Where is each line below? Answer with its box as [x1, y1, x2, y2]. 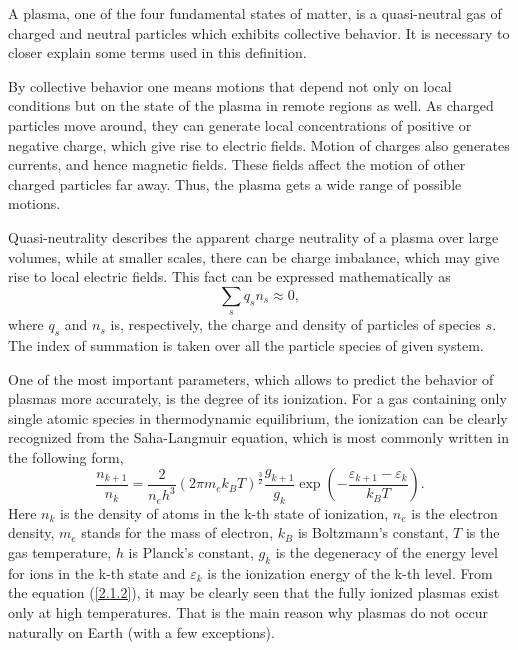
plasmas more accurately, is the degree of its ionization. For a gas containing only [8, 388, 507, 409]
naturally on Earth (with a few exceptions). [8, 621, 275, 642]
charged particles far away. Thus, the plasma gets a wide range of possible [8, 173, 462, 194]
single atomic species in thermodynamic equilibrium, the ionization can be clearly [8, 407, 508, 428]
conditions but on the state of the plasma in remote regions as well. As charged [8, 95, 494, 116]
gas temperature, [8, 542, 112, 563]
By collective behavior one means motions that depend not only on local [8, 75, 452, 96]
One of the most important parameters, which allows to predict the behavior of [8, 368, 494, 389]
